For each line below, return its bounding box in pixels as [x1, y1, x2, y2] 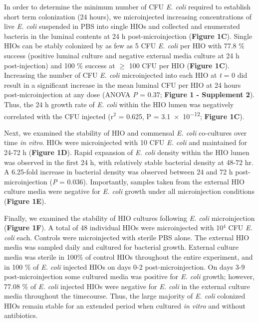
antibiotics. [4, 310, 38, 321]
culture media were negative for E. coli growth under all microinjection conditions [4, 186, 255, 196]
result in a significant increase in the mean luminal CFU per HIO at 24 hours [4, 79, 241, 90]
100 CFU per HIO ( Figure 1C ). [129, 60, 230, 70]
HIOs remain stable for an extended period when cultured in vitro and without [4, 300, 246, 311]
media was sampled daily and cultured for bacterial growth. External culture [4, 242, 239, 252]
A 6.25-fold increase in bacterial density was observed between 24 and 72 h [4, 166, 233, 177]
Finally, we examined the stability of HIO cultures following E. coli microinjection [4, 212, 255, 223]
